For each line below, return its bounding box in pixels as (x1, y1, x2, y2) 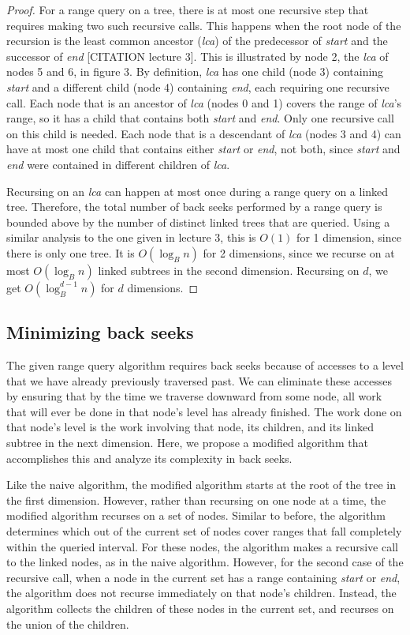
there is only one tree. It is (6, 244, 135, 261)
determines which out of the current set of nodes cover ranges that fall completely (6, 523, 402, 539)
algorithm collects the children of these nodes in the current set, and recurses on (6, 600, 394, 617)
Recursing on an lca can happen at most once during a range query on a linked (6, 182, 389, 199)
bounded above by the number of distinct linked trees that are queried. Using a (6, 213, 390, 230)
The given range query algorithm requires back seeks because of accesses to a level (6, 357, 404, 374)
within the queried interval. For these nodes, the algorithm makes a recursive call (6, 538, 398, 554)
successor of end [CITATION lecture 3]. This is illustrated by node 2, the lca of (6, 47, 389, 64)
